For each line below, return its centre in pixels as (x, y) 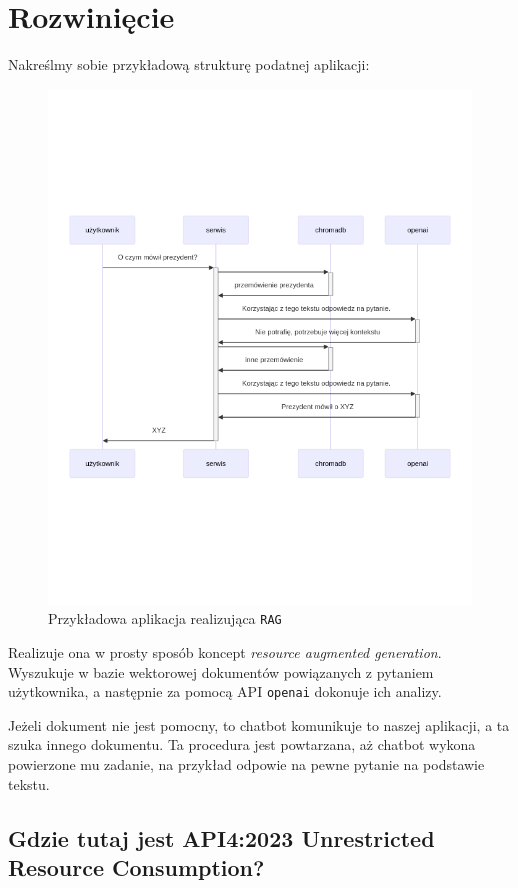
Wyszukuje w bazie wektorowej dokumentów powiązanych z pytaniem (221, 671)
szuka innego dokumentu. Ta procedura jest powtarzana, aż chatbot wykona (242, 744)
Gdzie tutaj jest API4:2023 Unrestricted (221, 837)
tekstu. (29, 783)
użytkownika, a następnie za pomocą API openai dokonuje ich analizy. (225, 691)
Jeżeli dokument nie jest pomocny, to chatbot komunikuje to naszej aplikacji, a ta (259, 724)
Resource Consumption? (136, 867)
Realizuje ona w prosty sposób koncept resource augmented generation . (225, 652)
